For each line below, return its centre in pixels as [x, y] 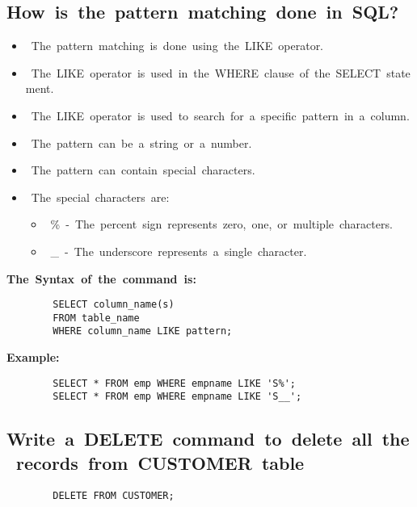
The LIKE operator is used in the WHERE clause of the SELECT [206, 72]
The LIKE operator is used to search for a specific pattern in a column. [220, 115]
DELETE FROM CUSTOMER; [114, 495]
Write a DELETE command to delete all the [208, 439]
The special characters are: [100, 197]
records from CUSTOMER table [160, 462]
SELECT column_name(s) [114, 305]
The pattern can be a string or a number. [141, 142]
